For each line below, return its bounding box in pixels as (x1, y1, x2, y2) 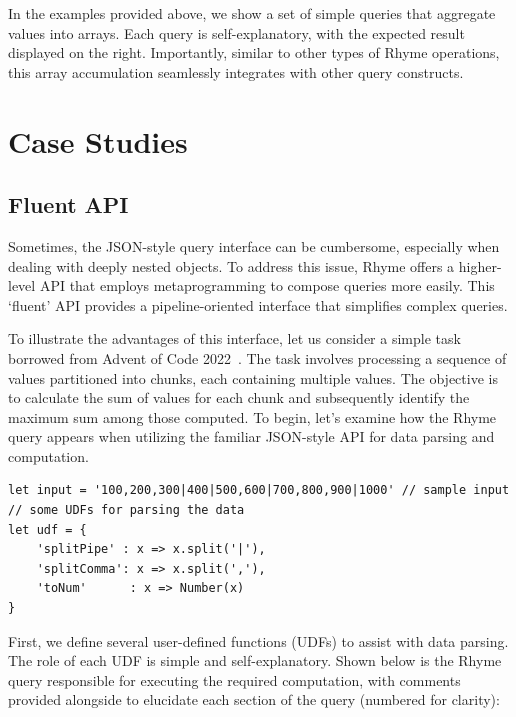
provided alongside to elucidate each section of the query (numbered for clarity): (8, 689, 500, 710)
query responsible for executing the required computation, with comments (8, 669, 461, 690)
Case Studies (8, 120, 188, 161)
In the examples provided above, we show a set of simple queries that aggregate (8, 3, 496, 23)
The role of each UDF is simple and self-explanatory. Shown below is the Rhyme (8, 650, 502, 671)
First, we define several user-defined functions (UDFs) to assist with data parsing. (8, 630, 509, 651)
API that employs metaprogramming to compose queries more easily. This (39, 275, 495, 296)
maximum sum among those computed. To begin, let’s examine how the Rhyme (8, 406, 497, 427)
